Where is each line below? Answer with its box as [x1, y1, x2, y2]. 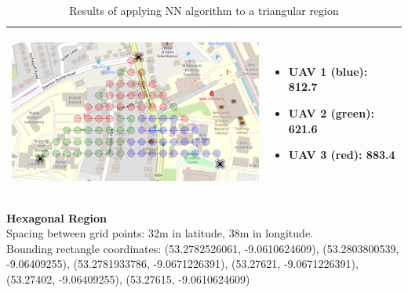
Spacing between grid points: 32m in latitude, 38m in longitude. [6, 225, 313, 241]
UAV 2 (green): [288, 105, 374, 121]
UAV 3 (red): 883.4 [288, 146, 395, 163]
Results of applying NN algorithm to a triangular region [69, 2, 339, 18]
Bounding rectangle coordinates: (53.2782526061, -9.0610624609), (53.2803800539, [6, 240, 399, 256]
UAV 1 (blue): [288, 63, 368, 79]
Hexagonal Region [6, 209, 107, 226]
